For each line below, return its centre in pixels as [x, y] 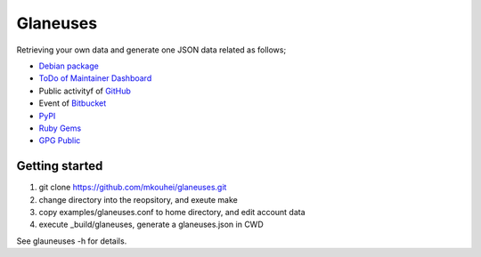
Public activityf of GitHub [85, 91]
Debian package [69, 66]
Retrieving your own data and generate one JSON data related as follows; [151, 50]
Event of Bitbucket [73, 103]
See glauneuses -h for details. [72, 241]
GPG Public [60, 141]
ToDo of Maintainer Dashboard [95, 78]
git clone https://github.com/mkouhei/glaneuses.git [133, 188]
